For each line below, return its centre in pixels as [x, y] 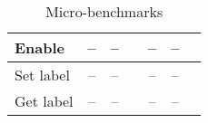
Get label [44, 101]
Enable [40, 47]
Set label [42, 75]
